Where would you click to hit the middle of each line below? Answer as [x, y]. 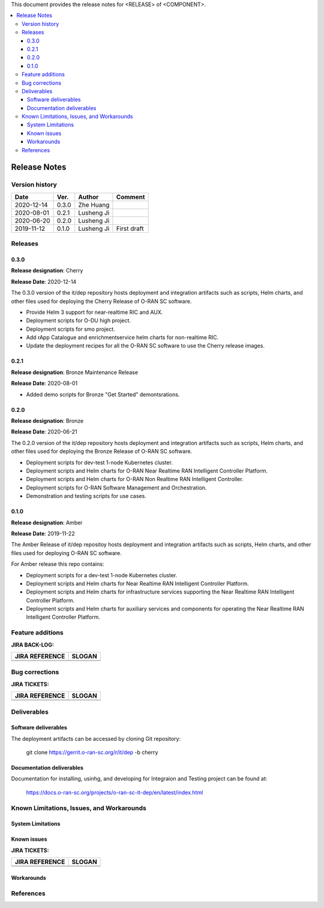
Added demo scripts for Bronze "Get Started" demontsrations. [103, 394]
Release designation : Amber [47, 523]
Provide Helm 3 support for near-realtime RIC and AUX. [94, 312]
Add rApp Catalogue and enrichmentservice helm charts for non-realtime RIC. [122, 337]
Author [88, 197]
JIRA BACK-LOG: [32, 645]
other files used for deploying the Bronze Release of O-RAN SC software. [101, 452]
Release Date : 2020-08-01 [44, 383]
